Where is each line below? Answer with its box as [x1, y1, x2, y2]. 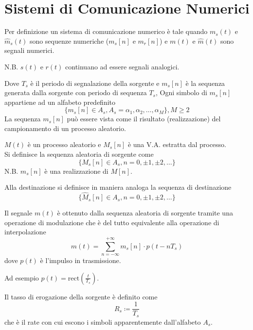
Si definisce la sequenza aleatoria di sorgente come [4, 149, 154, 159]
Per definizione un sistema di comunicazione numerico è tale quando [4, 26, 208, 36]
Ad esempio [4, 272, 39, 282]
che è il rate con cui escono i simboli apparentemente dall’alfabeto [4, 316, 201, 327]
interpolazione [4, 227, 46, 237]
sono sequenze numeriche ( [29, 35, 109, 46]
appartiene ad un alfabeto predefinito [4, 97, 116, 107]
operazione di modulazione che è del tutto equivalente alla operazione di [4, 217, 219, 227]
